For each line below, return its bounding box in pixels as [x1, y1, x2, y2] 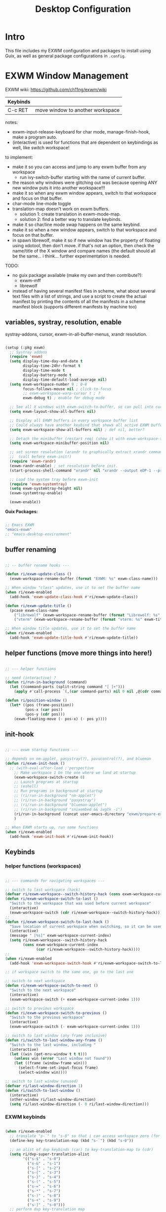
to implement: [5, 154, 33, 160]
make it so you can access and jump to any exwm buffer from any [12, 164, 147, 170]
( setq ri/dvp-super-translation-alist [9, 1152, 90, 1157]
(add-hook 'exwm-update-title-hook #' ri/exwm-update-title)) [9, 635, 138, 640]
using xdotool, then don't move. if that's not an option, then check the [12, 242, 155, 248]
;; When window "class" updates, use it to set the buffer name [5, 585, 140, 590]
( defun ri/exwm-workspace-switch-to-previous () [5, 1010, 107, 1015]
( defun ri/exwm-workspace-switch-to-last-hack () [5, 919, 110, 924]
